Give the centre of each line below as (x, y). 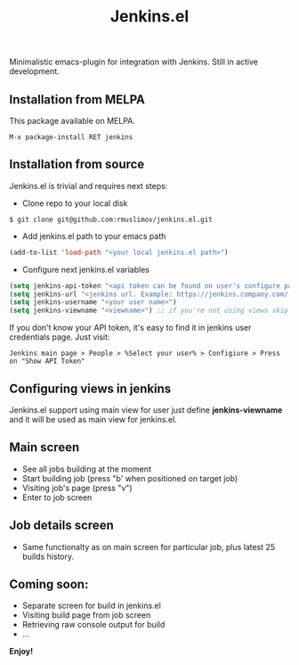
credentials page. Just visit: (60, 337)
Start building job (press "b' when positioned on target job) (130, 478)
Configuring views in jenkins (90, 388)
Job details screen (61, 525)
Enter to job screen (57, 497)
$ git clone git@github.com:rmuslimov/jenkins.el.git (111, 219)
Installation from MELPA (77, 99)
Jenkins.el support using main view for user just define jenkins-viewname (146, 410)
